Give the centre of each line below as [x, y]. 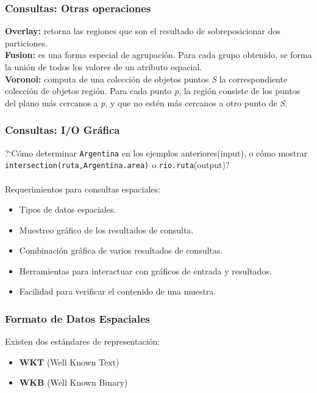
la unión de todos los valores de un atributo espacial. [104, 67]
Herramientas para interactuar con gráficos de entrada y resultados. [145, 270]
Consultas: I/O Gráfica [62, 130]
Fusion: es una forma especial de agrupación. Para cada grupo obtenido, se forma [158, 55]
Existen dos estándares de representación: [83, 341]
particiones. [27, 42]
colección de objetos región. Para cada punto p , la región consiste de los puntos [153, 91]
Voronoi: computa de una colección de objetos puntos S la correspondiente [146, 79]
